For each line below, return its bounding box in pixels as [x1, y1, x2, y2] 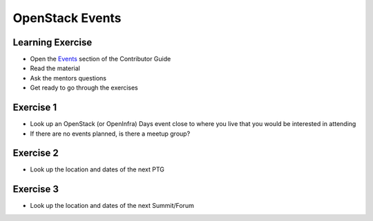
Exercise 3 [12, 183, 59, 196]
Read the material [30, 64, 81, 72]
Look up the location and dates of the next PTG [30, 165, 165, 173]
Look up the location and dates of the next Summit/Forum [30, 202, 195, 210]
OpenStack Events [12, 10, 122, 25]
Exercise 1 [12, 102, 57, 114]
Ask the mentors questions [30, 74, 107, 82]
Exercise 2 [12, 147, 59, 159]
